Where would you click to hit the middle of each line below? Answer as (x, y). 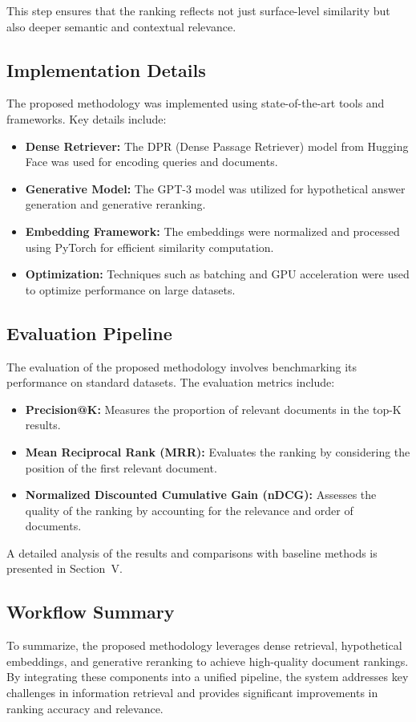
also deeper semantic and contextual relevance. (121, 26)
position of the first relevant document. (121, 467)
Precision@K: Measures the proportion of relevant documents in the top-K (213, 409)
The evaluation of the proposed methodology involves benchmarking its (182, 366)
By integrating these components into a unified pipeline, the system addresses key (208, 677)
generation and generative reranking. (115, 204)
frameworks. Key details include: (87, 118)
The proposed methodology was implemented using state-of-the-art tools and (196, 103)
